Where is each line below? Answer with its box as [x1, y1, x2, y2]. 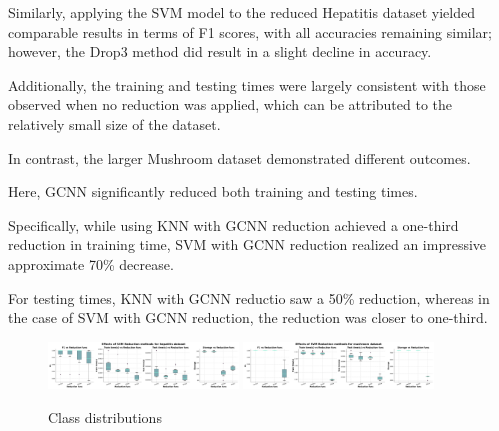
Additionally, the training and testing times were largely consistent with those [8, 74, 486, 95]
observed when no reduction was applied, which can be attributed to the [8, 94, 453, 115]
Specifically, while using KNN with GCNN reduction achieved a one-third [8, 214, 459, 235]
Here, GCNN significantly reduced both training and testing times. [8, 181, 418, 202]
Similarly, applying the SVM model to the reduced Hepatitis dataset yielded [8, 2, 475, 22]
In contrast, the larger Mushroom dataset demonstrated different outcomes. [8, 147, 471, 168]
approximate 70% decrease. [8, 253, 174, 274]
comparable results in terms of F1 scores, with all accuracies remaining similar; [8, 21, 492, 42]
